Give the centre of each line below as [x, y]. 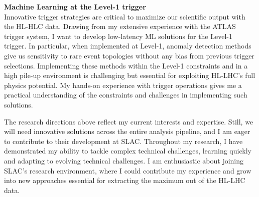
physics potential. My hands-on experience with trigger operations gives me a [123, 85]
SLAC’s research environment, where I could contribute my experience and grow [128, 170]
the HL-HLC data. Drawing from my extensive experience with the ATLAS [120, 26]
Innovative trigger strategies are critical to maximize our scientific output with [125, 16]
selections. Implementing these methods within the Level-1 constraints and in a [126, 65]
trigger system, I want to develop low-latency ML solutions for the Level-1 [118, 36]
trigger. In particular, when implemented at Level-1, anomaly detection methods [128, 46]
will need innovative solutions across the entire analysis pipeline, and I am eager [127, 131]
